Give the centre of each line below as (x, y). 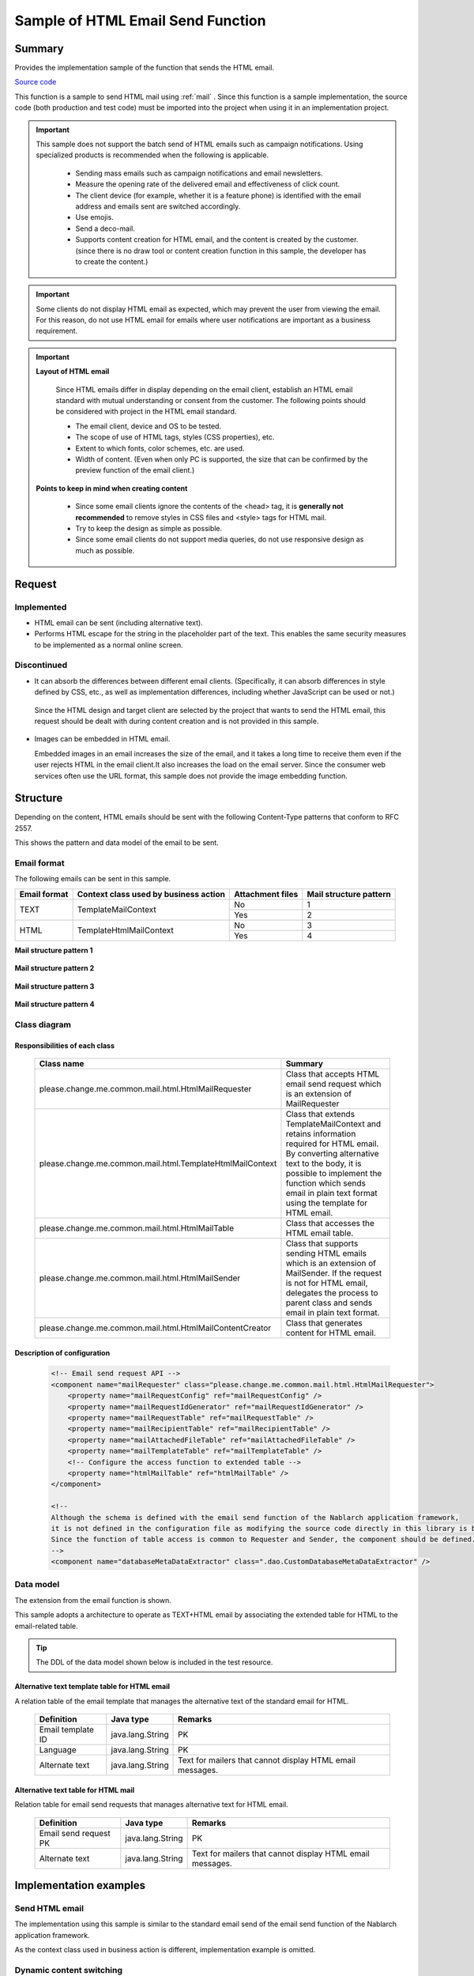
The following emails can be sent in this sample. (93, 879)
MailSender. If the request (334, 1273)
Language (58, 1750)
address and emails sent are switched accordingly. (158, 206)
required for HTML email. (332, 1144)
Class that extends (320, 1114)
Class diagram (43, 1024)
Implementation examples (80, 1885)
